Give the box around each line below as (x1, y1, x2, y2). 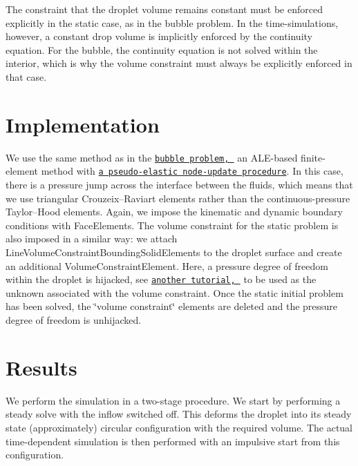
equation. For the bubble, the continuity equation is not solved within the (6, 42, 318, 57)
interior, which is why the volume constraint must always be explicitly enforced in (6, 56, 352, 70)
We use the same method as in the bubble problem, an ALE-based (6, 150, 298, 164)
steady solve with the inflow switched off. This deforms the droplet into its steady (6, 407, 352, 421)
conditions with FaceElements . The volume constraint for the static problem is (6, 217, 339, 232)
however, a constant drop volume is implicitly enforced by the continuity (6, 29, 312, 43)
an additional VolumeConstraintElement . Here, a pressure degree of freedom (6, 258, 328, 273)
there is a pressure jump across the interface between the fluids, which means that (6, 177, 353, 191)
